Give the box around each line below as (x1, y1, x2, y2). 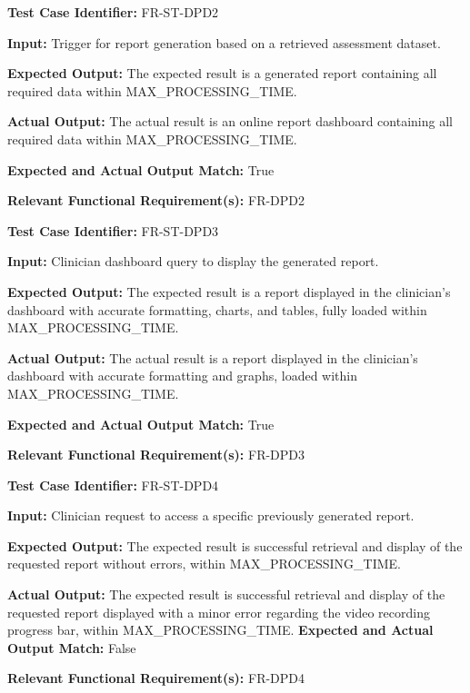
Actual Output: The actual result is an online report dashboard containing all (7, 112, 453, 131)
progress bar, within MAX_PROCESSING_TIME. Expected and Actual (7, 620, 434, 639)
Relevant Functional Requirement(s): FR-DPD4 (7, 668, 305, 688)
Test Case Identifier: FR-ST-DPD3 (7, 221, 219, 240)
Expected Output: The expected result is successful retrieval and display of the (7, 536, 463, 555)
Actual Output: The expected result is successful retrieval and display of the (7, 585, 445, 604)
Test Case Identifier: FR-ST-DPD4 (7, 475, 219, 494)
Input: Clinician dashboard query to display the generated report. (7, 252, 379, 271)
